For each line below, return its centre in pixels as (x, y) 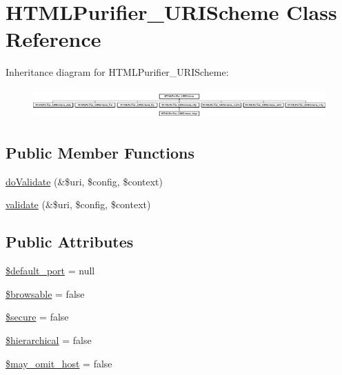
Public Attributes (70, 242)
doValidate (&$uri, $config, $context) (84, 181)
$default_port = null (50, 271)
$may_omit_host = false (59, 363)
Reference (53, 39)
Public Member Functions (100, 152)
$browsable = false (45, 293)
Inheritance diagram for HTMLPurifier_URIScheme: (117, 72)
